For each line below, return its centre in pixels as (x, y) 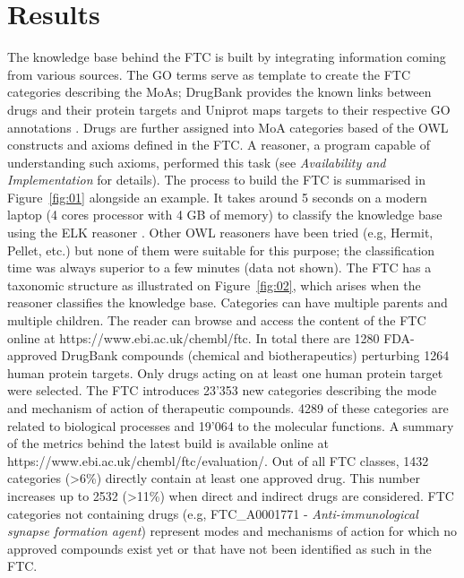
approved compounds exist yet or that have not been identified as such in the (219, 548)
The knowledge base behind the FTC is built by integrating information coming (227, 57)
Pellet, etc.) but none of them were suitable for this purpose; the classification (221, 250)
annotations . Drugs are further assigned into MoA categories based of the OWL (228, 127)
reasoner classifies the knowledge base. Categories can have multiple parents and (228, 302)
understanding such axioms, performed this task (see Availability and (197, 162)
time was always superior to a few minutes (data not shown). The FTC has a (219, 267)
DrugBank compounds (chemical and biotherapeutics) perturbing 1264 (255, 355)
